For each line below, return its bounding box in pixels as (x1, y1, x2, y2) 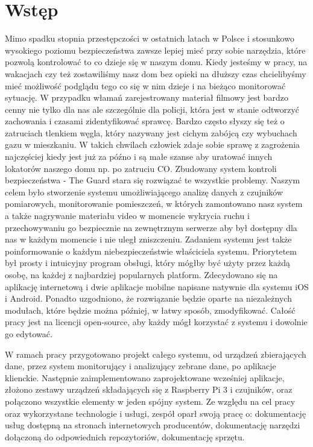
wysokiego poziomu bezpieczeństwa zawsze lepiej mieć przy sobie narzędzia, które (5, 43, 306, 56)
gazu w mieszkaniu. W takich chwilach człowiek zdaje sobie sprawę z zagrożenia (5, 138, 300, 151)
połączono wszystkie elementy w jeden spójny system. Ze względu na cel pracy (5, 395, 296, 407)
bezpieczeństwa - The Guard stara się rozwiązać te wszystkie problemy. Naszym (5, 174, 300, 186)
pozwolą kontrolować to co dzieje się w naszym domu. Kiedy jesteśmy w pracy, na (5, 55, 308, 68)
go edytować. (5, 327, 52, 340)
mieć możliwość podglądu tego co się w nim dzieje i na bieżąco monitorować (5, 79, 286, 92)
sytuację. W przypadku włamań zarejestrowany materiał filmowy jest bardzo (5, 91, 288, 104)
